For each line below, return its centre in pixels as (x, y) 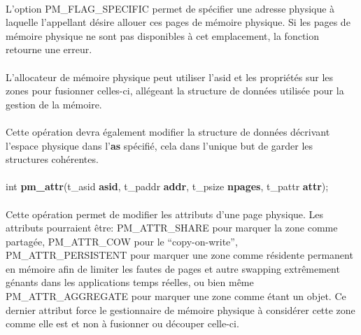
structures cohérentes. (52, 159)
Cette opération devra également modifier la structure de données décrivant (168, 131)
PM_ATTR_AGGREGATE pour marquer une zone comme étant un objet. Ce (176, 296)
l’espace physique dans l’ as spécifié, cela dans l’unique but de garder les (160, 145)
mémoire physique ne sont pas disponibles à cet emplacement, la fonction (162, 35)
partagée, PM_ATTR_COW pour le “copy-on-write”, (122, 241)
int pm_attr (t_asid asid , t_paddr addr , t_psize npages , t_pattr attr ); (167, 186)
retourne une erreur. (49, 49)
